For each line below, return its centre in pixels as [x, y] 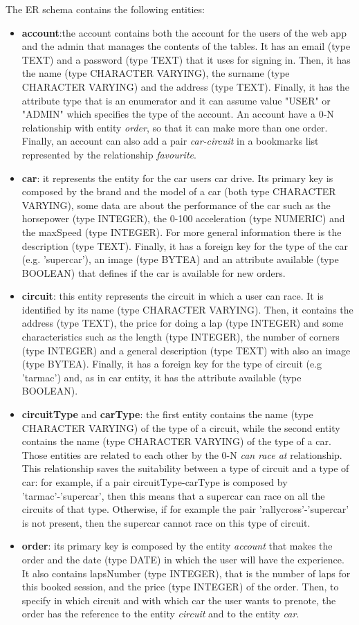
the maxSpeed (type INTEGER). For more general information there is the [182, 232]
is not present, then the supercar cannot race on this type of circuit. [166, 522]
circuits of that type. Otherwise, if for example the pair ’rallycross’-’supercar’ [185, 509]
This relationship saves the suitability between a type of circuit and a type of [185, 468]
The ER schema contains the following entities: [105, 9]
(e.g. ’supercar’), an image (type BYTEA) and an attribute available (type [180, 259]
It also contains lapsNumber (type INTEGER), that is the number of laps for [186, 573]
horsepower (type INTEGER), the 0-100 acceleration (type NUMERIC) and [183, 218]
